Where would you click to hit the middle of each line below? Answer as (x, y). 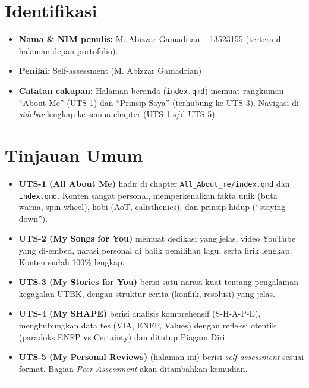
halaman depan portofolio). (68, 50)
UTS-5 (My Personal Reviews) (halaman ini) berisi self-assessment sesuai (161, 357)
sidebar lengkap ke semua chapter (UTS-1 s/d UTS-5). (118, 114)
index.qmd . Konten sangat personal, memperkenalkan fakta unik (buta (148, 195)
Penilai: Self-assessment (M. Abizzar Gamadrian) (110, 71)
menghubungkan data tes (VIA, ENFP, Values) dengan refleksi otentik (147, 325)
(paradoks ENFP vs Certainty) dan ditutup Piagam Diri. (123, 337)
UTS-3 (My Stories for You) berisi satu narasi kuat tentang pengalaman (159, 282)
